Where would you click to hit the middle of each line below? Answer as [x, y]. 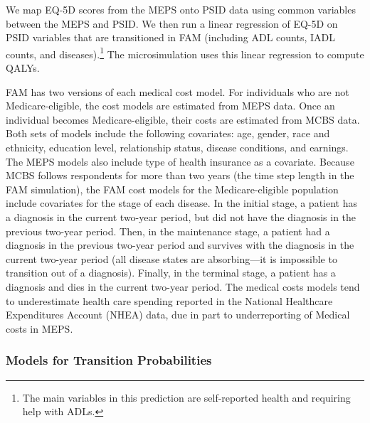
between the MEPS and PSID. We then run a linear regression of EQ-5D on [172, 23]
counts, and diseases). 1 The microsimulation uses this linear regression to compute [185, 53]
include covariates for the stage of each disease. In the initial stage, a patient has [181, 203]
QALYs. [23, 68]
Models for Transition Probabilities [109, 360]
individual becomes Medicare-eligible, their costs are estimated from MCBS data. [183, 119]
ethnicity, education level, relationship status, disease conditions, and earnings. [177, 147]
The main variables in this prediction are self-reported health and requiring [186, 397]
